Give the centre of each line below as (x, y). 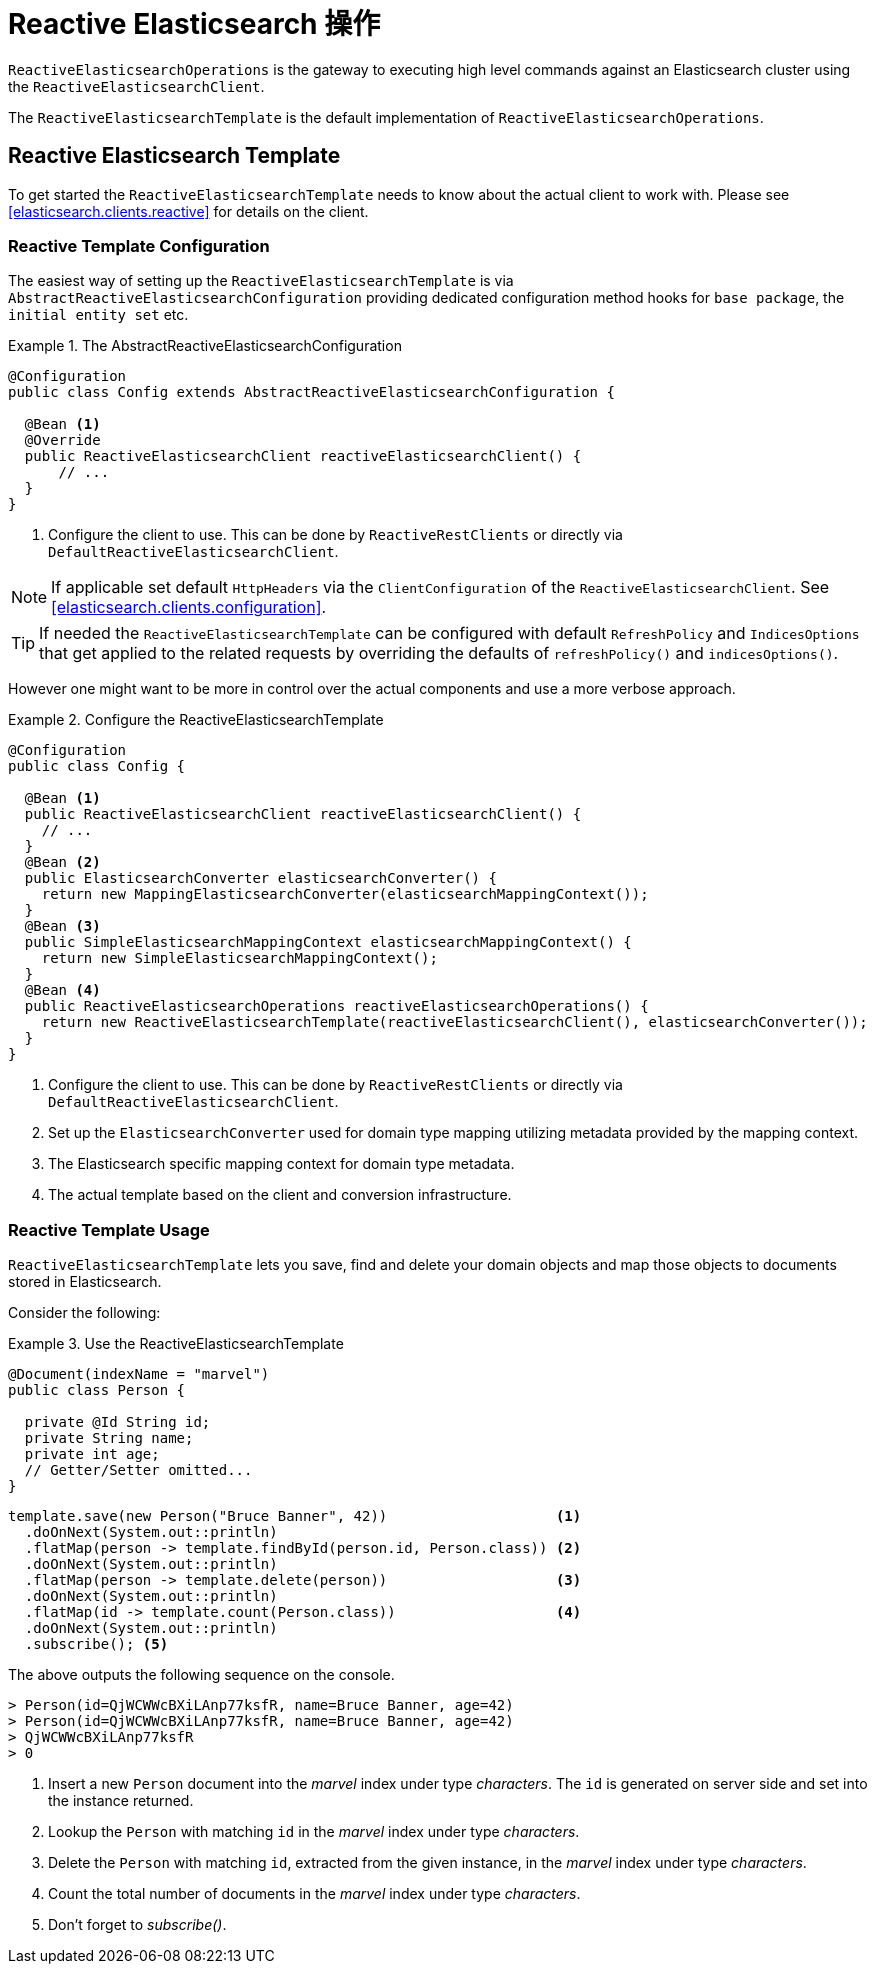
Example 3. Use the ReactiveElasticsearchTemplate (176, 1344)
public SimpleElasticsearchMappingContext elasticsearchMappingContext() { (328, 942)
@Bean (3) (62, 926)
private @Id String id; (117, 1422)
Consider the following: (84, 1313)
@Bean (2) (62, 862)
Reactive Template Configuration (139, 245)
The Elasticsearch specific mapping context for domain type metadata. (281, 1164)
